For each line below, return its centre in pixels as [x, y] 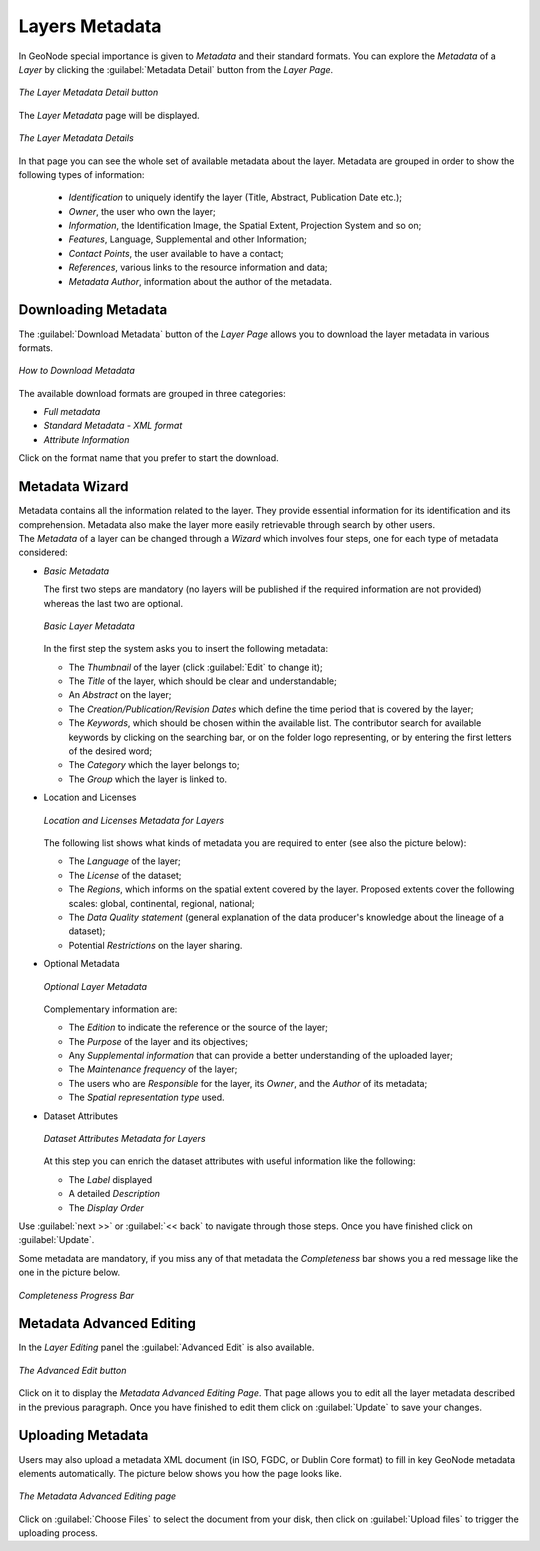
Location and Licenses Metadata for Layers [134, 820]
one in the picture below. [69, 1272]
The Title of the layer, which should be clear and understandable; [202, 681]
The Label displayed [110, 1179]
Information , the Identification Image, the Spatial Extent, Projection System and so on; [245, 226]
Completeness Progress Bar [76, 1295]
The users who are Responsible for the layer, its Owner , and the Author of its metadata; [248, 1083]
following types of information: [81, 174]
